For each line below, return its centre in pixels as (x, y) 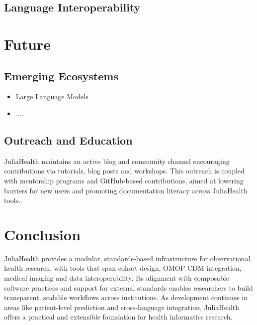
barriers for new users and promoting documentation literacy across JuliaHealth (126, 190)
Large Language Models (52, 96)
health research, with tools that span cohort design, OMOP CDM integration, (123, 268)
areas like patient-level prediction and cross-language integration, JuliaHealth (122, 307)
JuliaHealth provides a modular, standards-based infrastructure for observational (127, 258)
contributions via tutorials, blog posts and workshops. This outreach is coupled (124, 171)
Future (27, 44)
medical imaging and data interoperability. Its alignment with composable (117, 278)
